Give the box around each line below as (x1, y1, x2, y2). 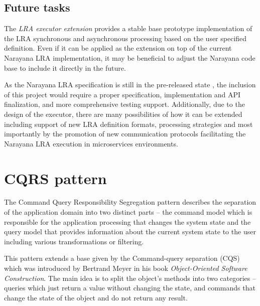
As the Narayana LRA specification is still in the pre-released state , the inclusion (4, 79, 256, 90)
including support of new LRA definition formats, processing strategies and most (4, 118, 253, 129)
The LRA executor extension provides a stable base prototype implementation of (4, 23, 252, 34)
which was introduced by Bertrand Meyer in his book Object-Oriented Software (4, 263, 247, 273)
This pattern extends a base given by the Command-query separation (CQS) (4, 253, 240, 263)
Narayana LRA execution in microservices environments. (4, 138, 178, 148)
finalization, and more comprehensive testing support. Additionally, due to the (4, 99, 245, 109)
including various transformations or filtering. (4, 236, 144, 246)
